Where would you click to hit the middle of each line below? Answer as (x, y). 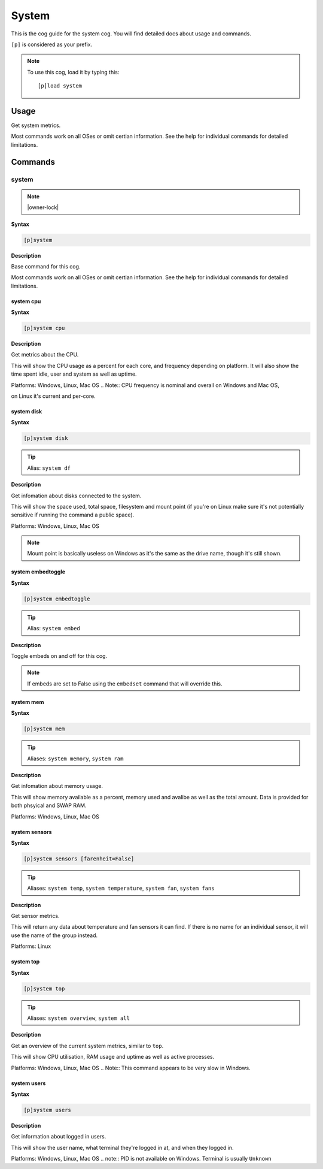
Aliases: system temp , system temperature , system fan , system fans (121, 888)
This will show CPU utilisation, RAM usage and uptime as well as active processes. (113, 1057)
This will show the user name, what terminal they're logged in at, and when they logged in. (122, 1147)
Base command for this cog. (46, 266)
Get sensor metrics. (35, 916)
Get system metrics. (36, 125)
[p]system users (48, 1110)
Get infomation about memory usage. (57, 786)
